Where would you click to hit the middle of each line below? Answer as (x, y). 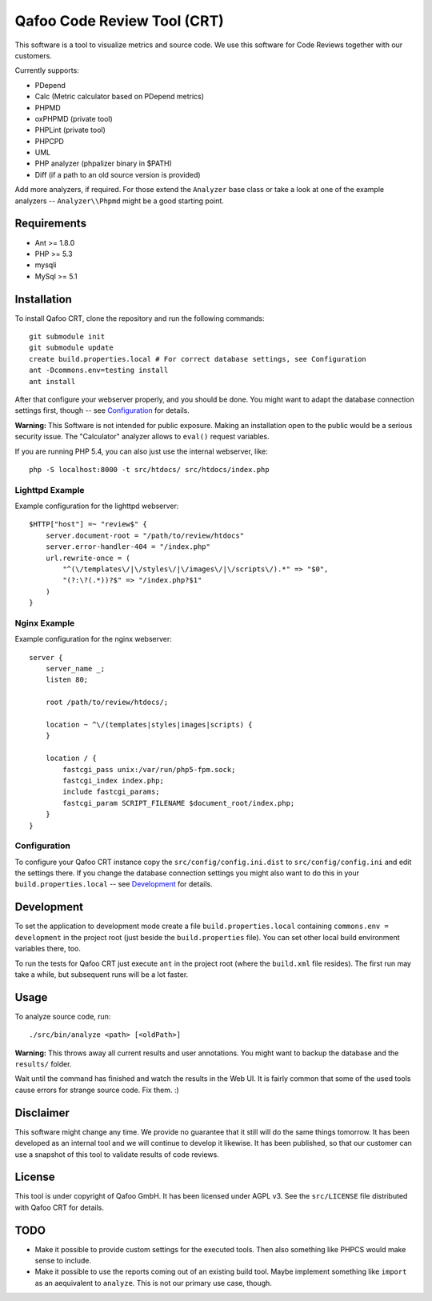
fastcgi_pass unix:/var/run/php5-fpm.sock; (149, 769)
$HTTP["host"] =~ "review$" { (88, 524)
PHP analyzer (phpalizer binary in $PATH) (103, 163)
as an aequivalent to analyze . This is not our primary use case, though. (153, 1283)
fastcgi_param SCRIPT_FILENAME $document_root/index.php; (179, 803)
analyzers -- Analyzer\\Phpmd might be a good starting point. (119, 201)
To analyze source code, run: (63, 1016)
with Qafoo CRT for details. (59, 1207)
